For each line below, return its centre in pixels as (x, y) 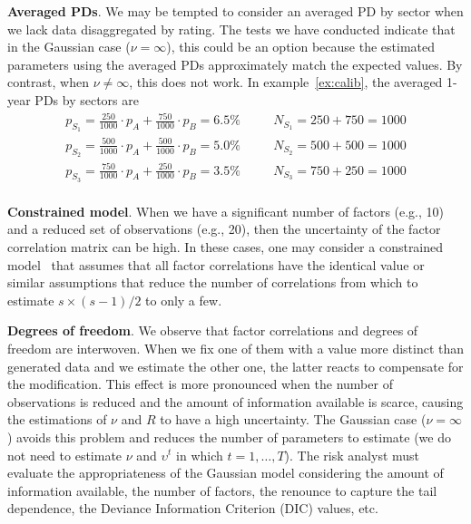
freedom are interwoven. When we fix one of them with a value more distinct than (236, 348)
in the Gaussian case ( (69, 47)
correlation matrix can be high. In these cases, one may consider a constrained (226, 247)
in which (200, 455)
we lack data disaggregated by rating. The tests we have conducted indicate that (231, 29)
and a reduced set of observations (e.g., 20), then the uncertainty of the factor (224, 229)
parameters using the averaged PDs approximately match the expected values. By (235, 64)
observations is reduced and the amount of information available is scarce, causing (235, 401)
